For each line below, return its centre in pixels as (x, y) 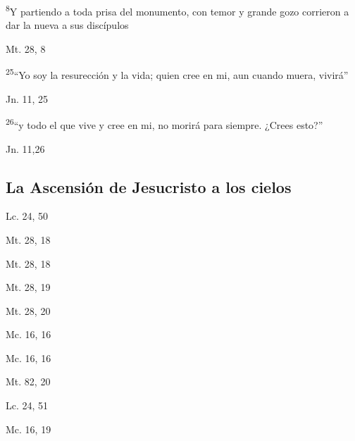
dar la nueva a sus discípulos (67, 25)
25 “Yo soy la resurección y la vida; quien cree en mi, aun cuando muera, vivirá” (177, 74)
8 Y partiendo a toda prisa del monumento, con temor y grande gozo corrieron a (177, 10)
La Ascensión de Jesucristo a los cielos (149, 186)
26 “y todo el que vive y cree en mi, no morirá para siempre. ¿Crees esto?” (164, 124)
